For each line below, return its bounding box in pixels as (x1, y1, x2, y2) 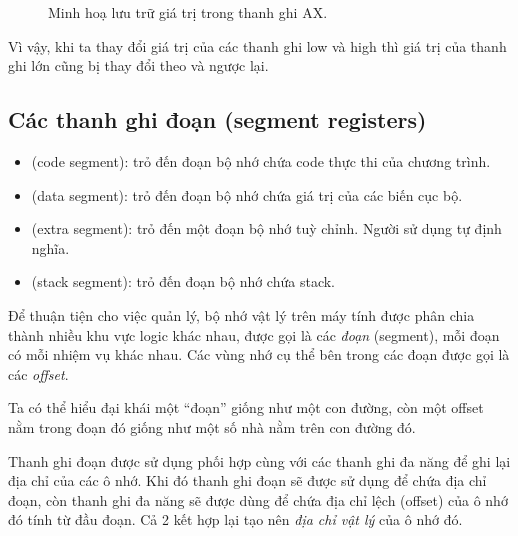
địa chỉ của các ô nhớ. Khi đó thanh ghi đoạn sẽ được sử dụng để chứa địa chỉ (8, 470, 487, 491)
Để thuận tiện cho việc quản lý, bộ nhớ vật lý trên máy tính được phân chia (8, 304, 475, 325)
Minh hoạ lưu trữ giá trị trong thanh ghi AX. (48, 2, 328, 22)
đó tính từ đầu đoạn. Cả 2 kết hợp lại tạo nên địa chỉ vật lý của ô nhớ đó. (8, 509, 463, 530)
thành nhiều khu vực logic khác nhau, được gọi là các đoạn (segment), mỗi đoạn (8, 324, 500, 345)
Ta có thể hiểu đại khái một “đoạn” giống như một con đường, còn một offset (8, 397, 484, 418)
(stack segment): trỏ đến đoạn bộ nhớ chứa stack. (31, 271, 335, 292)
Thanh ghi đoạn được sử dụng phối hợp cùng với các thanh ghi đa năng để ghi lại (8, 450, 511, 471)
